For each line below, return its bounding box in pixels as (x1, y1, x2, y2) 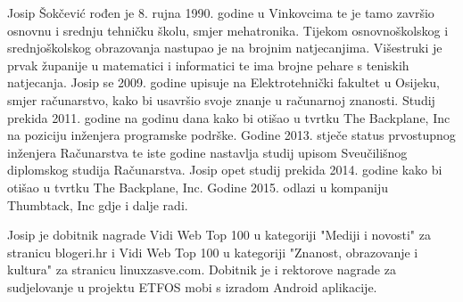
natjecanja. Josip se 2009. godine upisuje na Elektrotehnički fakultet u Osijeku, (7, 73, 440, 92)
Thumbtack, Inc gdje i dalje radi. (7, 195, 188, 214)
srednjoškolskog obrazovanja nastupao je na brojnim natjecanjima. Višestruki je (7, 38, 442, 57)
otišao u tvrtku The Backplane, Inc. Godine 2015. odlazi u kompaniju (7, 177, 389, 196)
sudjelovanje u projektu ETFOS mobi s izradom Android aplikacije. (7, 277, 377, 296)
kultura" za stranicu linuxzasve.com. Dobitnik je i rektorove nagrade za (7, 260, 396, 279)
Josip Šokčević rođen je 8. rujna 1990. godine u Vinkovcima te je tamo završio (7, 4, 434, 21)
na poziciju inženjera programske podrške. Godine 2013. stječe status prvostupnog (7, 126, 456, 144)
